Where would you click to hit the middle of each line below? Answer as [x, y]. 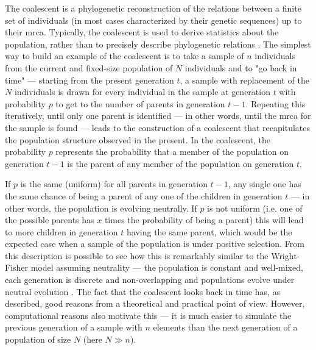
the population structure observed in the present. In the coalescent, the [138, 139]
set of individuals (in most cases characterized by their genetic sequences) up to [153, 20]
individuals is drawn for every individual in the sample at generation [142, 92]
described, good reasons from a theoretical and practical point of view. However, [155, 303]
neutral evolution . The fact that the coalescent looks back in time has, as [143, 291]
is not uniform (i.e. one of [255, 208]
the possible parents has [50, 220]
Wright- [286, 255]
